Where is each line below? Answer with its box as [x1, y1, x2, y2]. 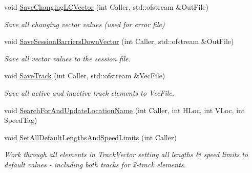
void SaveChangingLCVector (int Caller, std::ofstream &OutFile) [4, 2, 208, 12]
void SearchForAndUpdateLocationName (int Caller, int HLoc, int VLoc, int [4, 104, 245, 115]
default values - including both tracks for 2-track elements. [4, 159, 186, 169]
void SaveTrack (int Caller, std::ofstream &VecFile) [4, 70, 165, 81]
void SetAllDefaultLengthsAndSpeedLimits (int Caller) [4, 132, 177, 142]
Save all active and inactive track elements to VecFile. [4, 87, 175, 98]
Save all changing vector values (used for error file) [4, 18, 165, 29]
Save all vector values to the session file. [4, 53, 131, 63]
